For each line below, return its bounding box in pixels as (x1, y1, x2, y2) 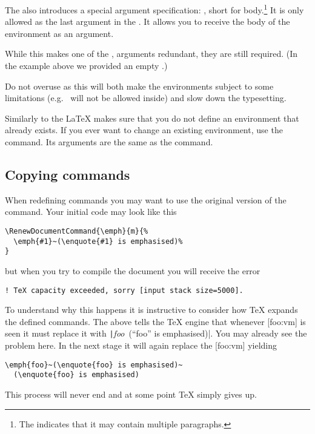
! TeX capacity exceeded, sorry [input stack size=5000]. (5, 286, 244, 295)
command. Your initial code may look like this (5, 205, 177, 218)
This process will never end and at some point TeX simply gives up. (5, 387, 257, 400)
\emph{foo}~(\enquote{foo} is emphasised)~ (5, 360, 183, 369)
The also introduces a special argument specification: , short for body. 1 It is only (5, 2, 304, 16)
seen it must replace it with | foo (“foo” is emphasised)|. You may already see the (5, 327, 307, 340)
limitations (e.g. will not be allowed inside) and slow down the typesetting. (5, 91, 287, 104)
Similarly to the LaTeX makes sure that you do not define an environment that (5, 111, 299, 124)
